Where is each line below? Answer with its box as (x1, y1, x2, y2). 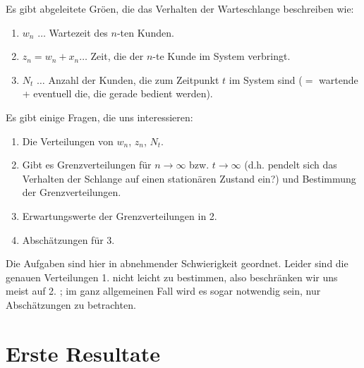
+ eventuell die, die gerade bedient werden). (22, 86, 213, 101)
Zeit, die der (90, 49, 144, 63)
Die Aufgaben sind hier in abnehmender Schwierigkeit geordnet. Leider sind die (6, 256, 348, 271)
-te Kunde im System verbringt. (152, 49, 291, 63)
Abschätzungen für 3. (22, 232, 115, 247)
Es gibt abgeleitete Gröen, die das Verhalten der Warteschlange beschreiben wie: (6, 1, 354, 16)
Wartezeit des (49, 25, 108, 39)
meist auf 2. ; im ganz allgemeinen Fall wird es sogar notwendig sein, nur (6, 283, 321, 298)
